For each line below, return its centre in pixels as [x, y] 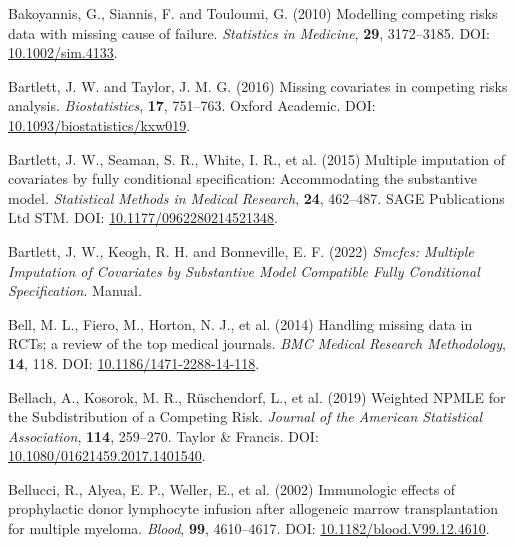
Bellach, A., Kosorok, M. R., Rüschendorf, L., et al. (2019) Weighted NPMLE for [257, 396]
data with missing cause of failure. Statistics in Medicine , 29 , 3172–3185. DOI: [249, 32]
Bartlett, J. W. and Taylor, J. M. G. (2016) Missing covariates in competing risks [258, 85]
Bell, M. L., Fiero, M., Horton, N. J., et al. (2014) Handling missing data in [240, 323]
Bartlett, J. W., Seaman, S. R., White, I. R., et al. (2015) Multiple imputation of [257, 158]
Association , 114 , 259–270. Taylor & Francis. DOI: [163, 435]
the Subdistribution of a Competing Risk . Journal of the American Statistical [245, 416]
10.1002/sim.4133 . [63, 52]
